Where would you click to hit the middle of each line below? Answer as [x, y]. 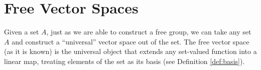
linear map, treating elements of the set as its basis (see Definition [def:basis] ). [124, 61]
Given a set [22, 32]
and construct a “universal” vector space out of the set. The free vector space [130, 41]
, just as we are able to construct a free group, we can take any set [149, 32]
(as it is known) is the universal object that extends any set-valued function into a [130, 51]
